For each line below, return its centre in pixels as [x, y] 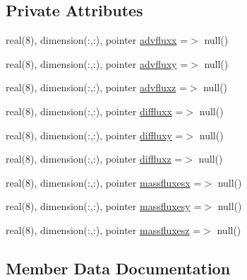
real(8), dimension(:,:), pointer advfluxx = [97, 40]
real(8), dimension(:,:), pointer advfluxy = [97, 63]
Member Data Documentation [118, 268]
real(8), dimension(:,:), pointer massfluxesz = [103, 229]
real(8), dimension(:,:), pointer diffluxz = [94, 159]
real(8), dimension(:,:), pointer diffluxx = [95, 111]
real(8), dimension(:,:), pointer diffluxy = [95, 135]
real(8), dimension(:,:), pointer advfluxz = [96, 87]
